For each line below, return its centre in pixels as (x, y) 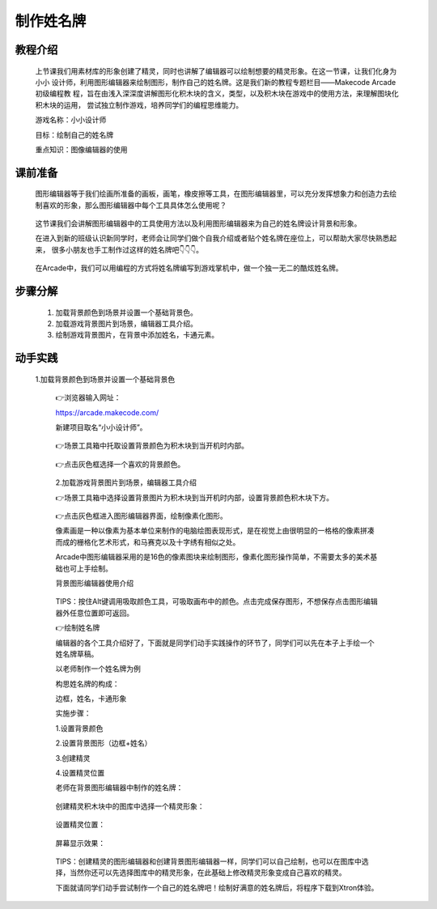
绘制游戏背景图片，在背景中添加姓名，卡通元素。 (137, 335)
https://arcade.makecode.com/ (107, 412)
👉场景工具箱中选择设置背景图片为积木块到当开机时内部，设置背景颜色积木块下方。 (195, 497)
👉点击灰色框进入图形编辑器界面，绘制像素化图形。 (142, 516)
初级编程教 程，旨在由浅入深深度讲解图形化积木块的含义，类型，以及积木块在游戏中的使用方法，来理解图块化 (217, 94)
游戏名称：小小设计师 (71, 120)
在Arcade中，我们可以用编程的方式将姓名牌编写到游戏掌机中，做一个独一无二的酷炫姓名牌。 (189, 268)
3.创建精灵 (73, 758)
